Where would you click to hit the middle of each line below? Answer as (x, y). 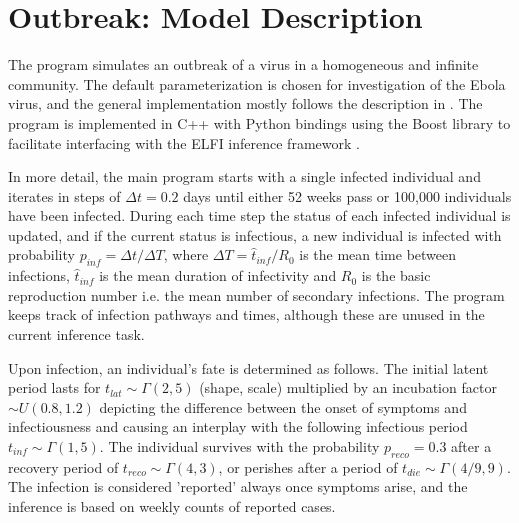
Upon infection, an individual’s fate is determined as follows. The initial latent (248, 367)
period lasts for (54, 387)
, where (186, 254)
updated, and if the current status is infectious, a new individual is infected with (255, 234)
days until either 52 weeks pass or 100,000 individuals (347, 195)
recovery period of (63, 466)
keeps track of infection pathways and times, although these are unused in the (246, 314)
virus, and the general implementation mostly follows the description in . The (245, 103)
